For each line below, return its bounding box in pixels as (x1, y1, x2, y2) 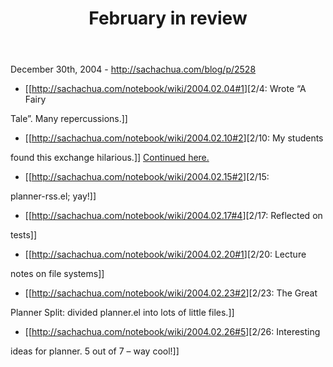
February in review (88, 7, 248, 30)
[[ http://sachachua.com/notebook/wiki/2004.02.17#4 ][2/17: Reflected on (24, 210, 323, 222)
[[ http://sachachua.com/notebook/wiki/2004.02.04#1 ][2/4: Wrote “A (24, 83, 307, 95)
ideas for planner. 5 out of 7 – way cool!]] (10, 345, 180, 357)
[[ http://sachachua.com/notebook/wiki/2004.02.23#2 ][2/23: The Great (24, 287, 318, 299)
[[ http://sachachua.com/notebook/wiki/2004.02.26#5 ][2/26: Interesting (24, 326, 321, 338)
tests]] (10, 229, 38, 241)
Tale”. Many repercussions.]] (10, 113, 128, 125)
